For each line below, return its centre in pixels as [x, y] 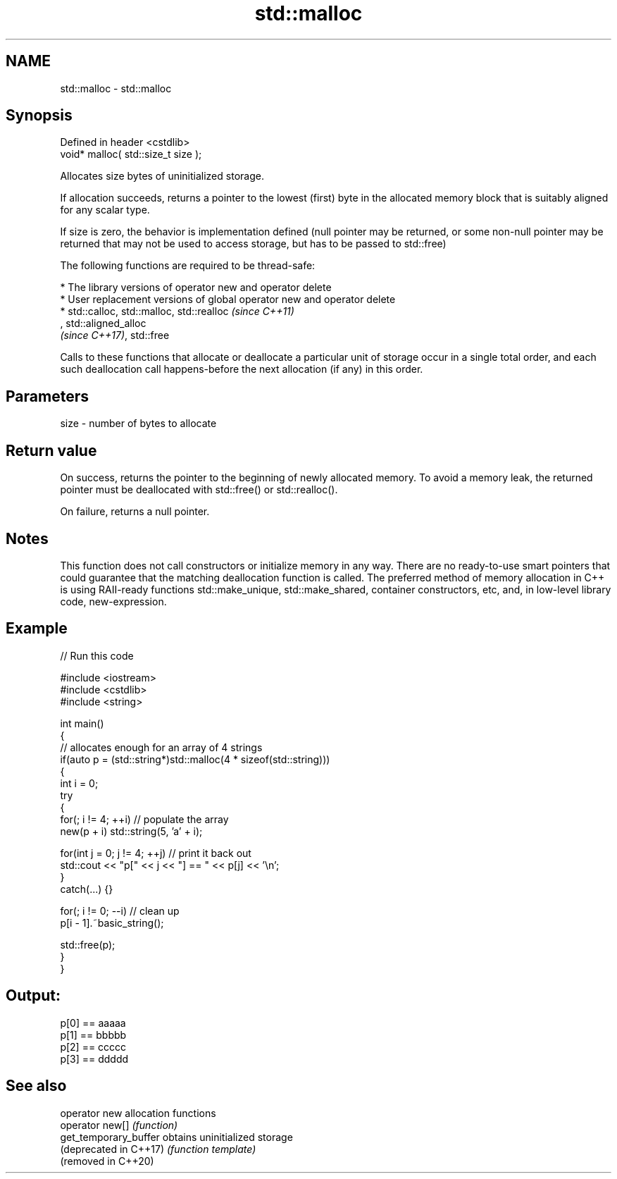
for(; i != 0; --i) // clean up [120, 911]
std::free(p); [88, 944]
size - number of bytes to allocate [138, 424]
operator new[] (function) [119, 1125]
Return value [51, 450]
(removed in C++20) [107, 1161]
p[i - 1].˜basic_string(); [112, 922]
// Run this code [97, 655]
